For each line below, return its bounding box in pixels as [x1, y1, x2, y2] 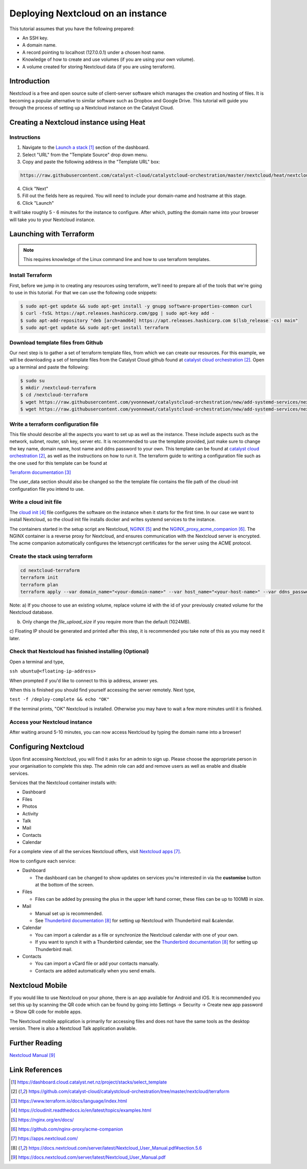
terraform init [20, 575, 58, 580]
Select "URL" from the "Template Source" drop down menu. [22, 151, 148, 158]
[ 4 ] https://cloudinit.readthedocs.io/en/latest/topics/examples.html [11, 1107, 151, 1113]
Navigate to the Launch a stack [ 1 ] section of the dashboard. [22, 144, 150, 150]
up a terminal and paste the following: [9, 364, 89, 370]
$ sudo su [20, 378, 45, 383]
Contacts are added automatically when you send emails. [35, 967, 156, 973]
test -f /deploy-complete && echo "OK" [9, 697, 109, 702]
